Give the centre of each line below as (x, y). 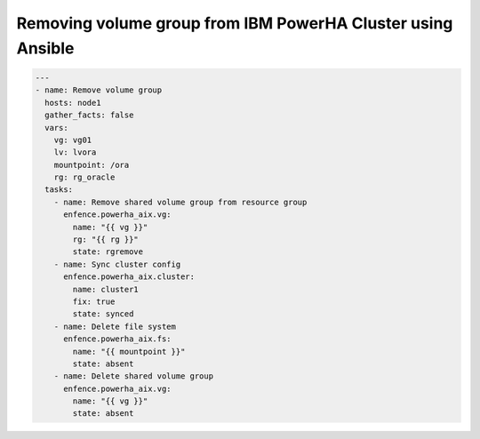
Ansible (45, 48)
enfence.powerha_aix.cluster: (129, 277)
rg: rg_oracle (84, 177)
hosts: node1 (73, 103)
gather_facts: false (89, 115)
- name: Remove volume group (99, 90)
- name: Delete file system (115, 326)
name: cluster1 (106, 289)
